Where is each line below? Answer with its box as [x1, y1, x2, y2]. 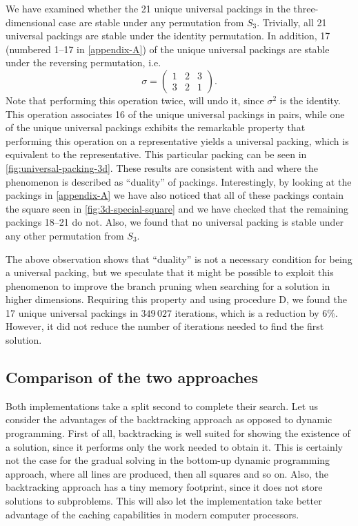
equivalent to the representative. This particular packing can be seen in [6, 147, 307, 162]
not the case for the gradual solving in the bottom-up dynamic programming [6, 453, 330, 467]
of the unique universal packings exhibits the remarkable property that [6, 120, 306, 135]
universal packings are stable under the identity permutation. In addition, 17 [6, 28, 330, 43]
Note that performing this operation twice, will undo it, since [6, 92, 264, 107]
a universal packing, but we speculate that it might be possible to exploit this [6, 265, 334, 280]
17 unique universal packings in [6, 305, 138, 320]
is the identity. [279, 92, 341, 107]
